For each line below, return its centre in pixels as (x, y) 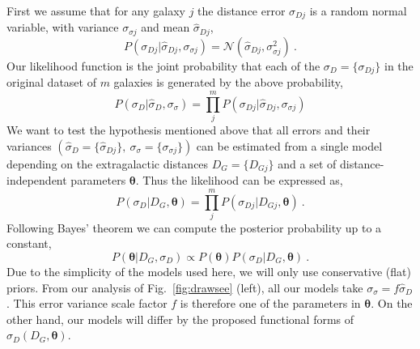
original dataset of (51, 82)
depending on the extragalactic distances (108, 163)
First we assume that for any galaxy (96, 11)
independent (37, 180)
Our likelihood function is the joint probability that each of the (163, 65)
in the (399, 65)
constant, (29, 243)
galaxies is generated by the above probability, (228, 82)
